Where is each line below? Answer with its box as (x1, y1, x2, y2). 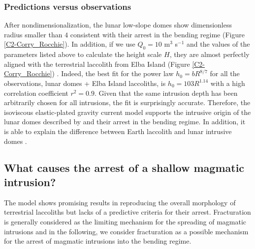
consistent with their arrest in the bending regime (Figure (70, 29, 245, 39)
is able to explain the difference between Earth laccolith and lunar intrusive (4, 126, 232, 136)
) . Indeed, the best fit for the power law (52, 68, 174, 79)
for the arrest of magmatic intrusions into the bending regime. (4, 236, 191, 246)
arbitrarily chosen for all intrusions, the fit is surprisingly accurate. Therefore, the (4, 97, 251, 108)
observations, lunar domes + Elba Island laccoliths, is (4, 78, 166, 88)
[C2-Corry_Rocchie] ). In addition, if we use (4, 39, 135, 49)
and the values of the (187, 39, 250, 49)
